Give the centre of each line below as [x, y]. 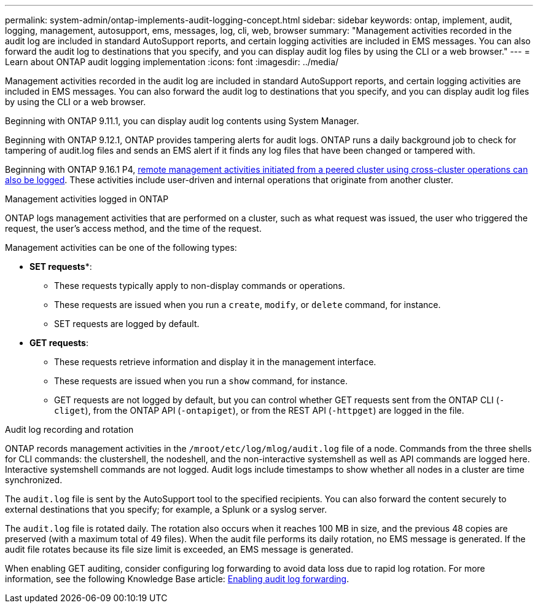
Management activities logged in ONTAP [87, 199]
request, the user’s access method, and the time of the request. [133, 228]
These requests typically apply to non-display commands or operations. [200, 286]
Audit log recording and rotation [69, 429]
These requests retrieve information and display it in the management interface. [215, 362]
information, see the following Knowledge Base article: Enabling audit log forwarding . [177, 579]
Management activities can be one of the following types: [121, 247]
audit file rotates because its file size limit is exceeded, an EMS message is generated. [179, 549]
